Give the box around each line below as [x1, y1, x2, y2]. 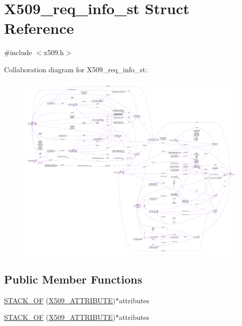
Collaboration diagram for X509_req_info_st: [4, 64, 148, 74]
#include [4, 47, 32, 58]
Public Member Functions [4, 271, 142, 287]
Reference [4, 18, 74, 38]
